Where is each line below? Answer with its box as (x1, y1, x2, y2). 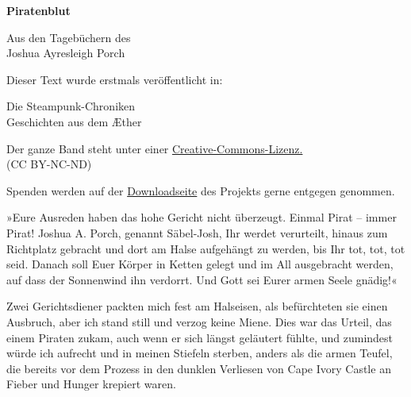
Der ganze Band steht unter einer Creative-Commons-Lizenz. (6, 140, 303, 156)
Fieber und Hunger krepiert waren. (6, 376, 176, 392)
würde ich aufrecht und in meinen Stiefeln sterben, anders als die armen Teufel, (6, 345, 393, 361)
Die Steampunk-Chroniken (6, 98, 136, 114)
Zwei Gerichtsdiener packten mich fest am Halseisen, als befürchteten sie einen (6, 298, 388, 314)
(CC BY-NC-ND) (6, 156, 92, 172)
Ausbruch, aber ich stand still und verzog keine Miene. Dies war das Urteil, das (6, 313, 392, 330)
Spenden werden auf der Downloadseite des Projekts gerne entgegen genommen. (6, 182, 395, 198)
